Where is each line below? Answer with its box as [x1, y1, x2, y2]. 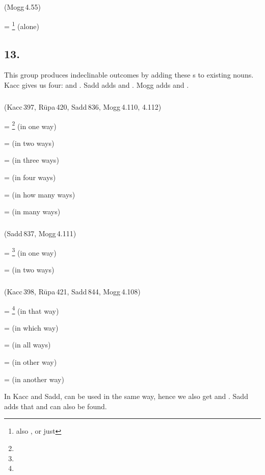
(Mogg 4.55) [4, 2, 41, 12]
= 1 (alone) [4, 19, 39, 31]
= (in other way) [4, 357, 57, 367]
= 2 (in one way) [4, 119, 57, 131]
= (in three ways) [4, 155, 59, 165]
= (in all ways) [4, 339, 51, 350]
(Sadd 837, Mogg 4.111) [4, 228, 76, 239]
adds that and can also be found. [4, 401, 107, 411]
